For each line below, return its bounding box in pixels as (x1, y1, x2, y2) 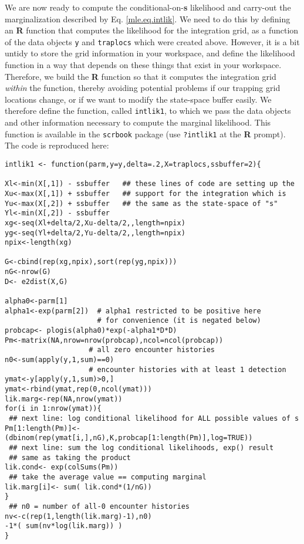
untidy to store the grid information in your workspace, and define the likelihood (5, 47, 295, 59)
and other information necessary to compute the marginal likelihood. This (5, 116, 271, 129)
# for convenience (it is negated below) (97, 316, 261, 325)
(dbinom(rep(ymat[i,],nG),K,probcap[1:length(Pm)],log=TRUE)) (5, 434, 253, 442)
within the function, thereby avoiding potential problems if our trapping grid (5, 82, 281, 94)
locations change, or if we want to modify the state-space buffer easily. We (5, 93, 272, 105)
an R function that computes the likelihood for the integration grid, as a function (5, 24, 299, 36)
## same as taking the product (9, 453, 131, 462)
